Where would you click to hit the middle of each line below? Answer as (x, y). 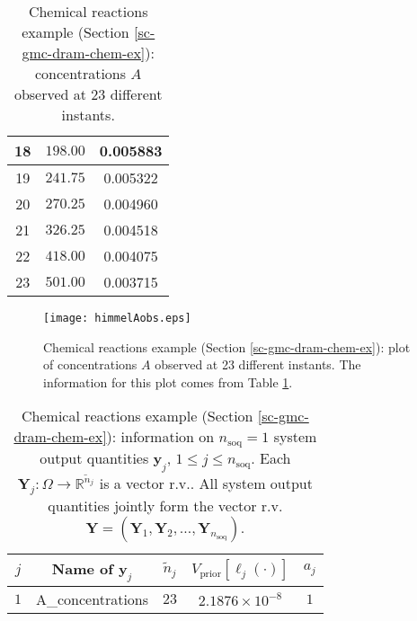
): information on (160, 437)
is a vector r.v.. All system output (206, 483)
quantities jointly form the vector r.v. (165, 505)
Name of (82, 568)
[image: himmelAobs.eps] (117, 318)
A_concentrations (93, 599)
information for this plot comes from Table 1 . (168, 381)
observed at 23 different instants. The (258, 364)
